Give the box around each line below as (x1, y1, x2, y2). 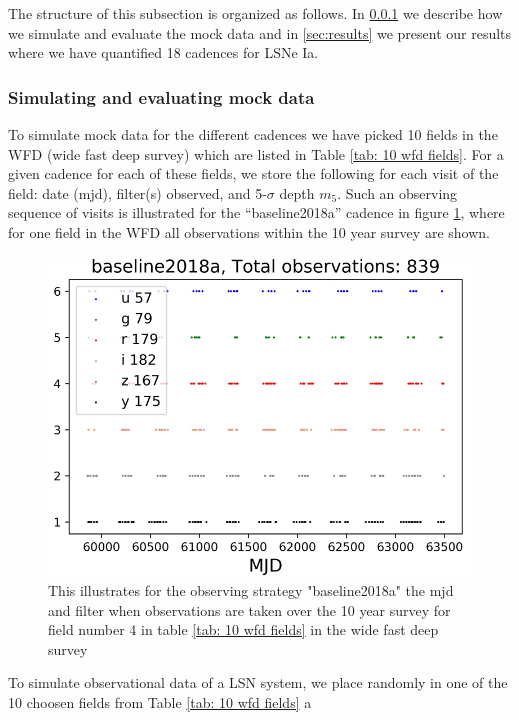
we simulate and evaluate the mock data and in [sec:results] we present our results (8, 22, 512, 43)
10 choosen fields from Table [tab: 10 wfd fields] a (8, 691, 312, 712)
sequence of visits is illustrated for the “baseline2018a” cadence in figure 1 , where (8, 202, 505, 223)
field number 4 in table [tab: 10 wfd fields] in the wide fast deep (48, 619, 439, 640)
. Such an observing (337, 182, 458, 203)
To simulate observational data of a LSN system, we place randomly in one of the (8, 672, 508, 693)
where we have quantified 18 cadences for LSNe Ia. (8, 42, 319, 63)
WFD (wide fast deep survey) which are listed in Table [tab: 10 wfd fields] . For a (8, 143, 504, 164)
